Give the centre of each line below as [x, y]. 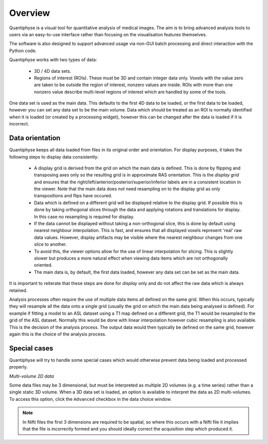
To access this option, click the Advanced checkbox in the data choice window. [91, 399]
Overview [30, 13]
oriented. [43, 265]
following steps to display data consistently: [54, 157]
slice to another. [50, 244]
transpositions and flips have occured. [73, 196]
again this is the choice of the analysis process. [58, 334]
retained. [18, 290]
